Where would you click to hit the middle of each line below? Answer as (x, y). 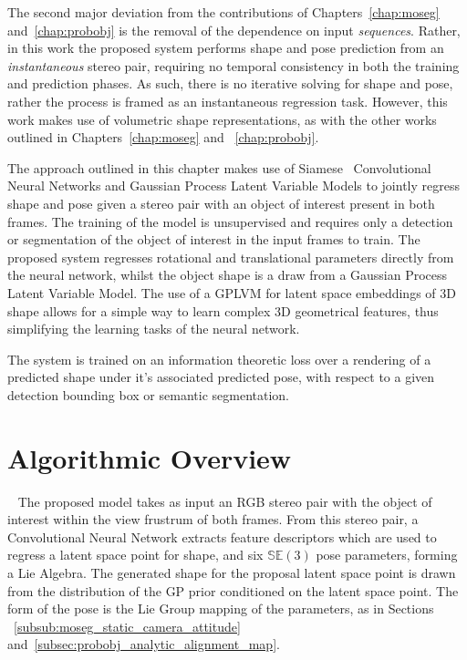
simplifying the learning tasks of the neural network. (154, 329)
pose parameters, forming (387, 555)
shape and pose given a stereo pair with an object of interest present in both (221, 203)
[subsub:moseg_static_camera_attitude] (127, 626)
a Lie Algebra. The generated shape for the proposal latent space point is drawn (232, 572)
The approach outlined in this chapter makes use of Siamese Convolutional (219, 167)
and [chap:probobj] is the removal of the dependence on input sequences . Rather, (234, 30)
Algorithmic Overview (150, 457)
